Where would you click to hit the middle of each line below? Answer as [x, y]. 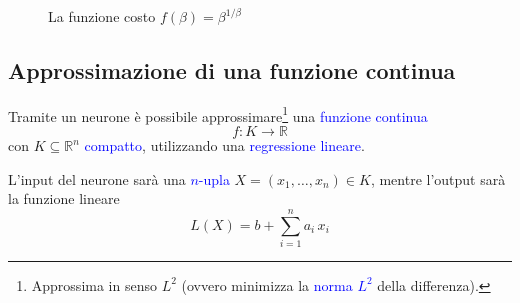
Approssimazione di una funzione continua [232, 69]
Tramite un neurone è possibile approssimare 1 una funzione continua [218, 114]
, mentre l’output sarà [438, 178]
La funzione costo [102, 16]
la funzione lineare [64, 198]
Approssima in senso [94, 284]
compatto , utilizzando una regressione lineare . [224, 145]
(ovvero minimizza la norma [267, 284]
